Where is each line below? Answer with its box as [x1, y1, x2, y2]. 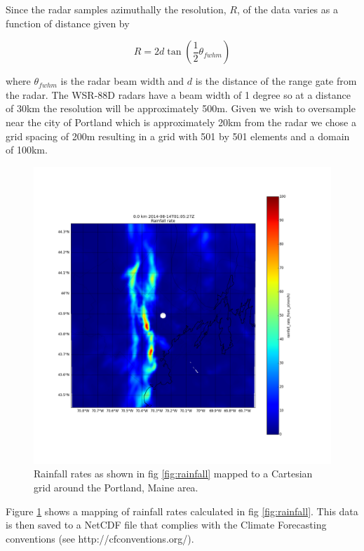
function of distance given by [6, 15, 130, 30]
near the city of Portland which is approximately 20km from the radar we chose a [6, 114, 356, 129]
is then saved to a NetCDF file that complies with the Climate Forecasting [6, 517, 327, 532]
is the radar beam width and [60, 74, 184, 88]
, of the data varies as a [236, 2, 338, 16]
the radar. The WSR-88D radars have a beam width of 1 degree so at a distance [6, 87, 351, 102]
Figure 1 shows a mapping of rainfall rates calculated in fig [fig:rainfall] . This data [6, 503, 358, 518]
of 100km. [6, 142, 48, 157]
